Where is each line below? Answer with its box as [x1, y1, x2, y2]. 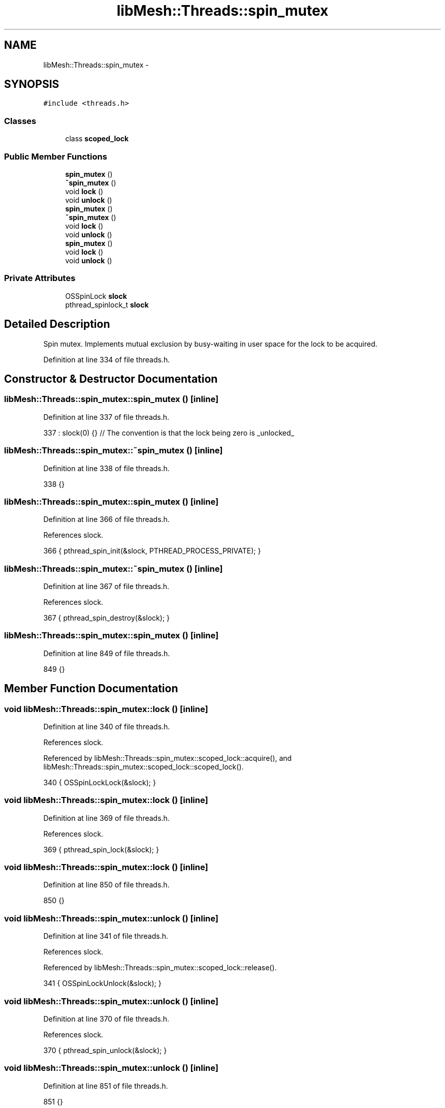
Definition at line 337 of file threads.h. [43, 412, 170, 421]
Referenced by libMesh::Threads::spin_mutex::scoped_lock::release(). [43, 963, 277, 972]
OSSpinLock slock [65, 291, 127, 300]
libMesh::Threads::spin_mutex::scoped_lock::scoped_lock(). [43, 762, 244, 771]
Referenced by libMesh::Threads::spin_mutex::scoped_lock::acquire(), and [43, 753, 292, 762]
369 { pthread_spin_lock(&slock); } [43, 845, 159, 854]
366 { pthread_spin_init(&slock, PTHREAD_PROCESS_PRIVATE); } [43, 546, 261, 556]
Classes [4, 115, 37, 126]
